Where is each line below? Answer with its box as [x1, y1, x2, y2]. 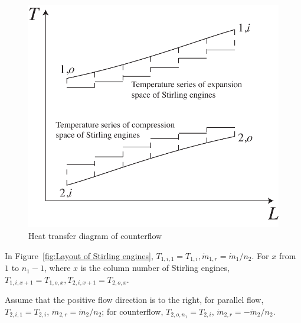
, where [44, 261, 71, 274]
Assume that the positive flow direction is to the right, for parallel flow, [5, 293, 264, 306]
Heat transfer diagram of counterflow [28, 230, 162, 242]
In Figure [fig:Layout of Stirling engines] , [5, 249, 153, 261]
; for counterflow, [102, 305, 163, 317]
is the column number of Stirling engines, [80, 261, 230, 274]
